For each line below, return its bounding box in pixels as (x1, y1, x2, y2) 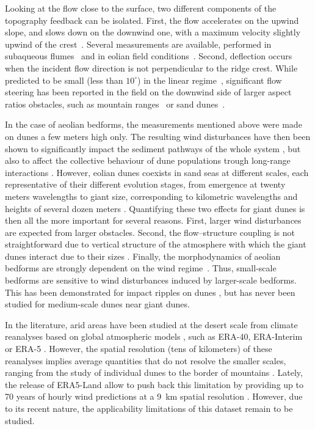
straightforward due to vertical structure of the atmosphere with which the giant (5, 238, 306, 251)
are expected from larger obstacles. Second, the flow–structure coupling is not (5, 226, 295, 238)
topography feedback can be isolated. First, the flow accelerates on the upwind (5, 13, 299, 26)
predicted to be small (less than (5, 73, 123, 86)
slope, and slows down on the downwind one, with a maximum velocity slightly (5, 26, 301, 38)
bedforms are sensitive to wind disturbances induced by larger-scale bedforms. (5, 274, 297, 287)
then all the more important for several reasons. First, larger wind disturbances (5, 214, 302, 227)
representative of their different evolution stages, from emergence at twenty (5, 178, 286, 191)
